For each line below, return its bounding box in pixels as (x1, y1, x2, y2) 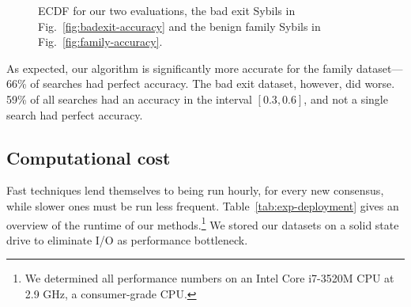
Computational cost (6, 145, 171, 169)
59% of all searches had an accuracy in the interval (6, 90, 252, 107)
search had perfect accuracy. (6, 106, 143, 123)
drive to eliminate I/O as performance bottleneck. (6, 231, 248, 248)
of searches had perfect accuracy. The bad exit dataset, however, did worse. (30, 75, 395, 92)
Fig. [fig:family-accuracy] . (38, 33, 163, 50)
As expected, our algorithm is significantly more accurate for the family (6, 59, 353, 76)
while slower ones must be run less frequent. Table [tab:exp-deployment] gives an (6, 197, 399, 214)
